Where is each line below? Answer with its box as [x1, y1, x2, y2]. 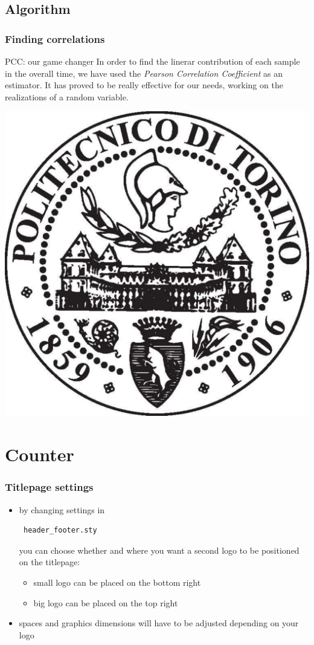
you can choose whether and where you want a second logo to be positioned [19, 543, 300, 556]
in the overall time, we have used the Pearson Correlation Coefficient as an [5, 66, 283, 79]
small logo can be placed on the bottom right [33, 575, 201, 588]
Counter [5, 442, 74, 467]
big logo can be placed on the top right [33, 596, 178, 609]
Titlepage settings [5, 479, 94, 494]
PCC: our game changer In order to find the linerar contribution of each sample [5, 55, 300, 67]
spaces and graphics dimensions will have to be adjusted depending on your [19, 617, 299, 629]
